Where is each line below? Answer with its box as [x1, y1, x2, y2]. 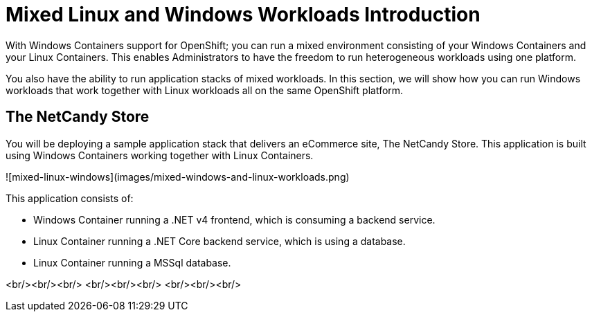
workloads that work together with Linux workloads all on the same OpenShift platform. [6, 84, 404, 96]
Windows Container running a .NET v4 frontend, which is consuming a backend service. [33, 213, 436, 226]
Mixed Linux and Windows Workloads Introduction [6, 3, 481, 26]
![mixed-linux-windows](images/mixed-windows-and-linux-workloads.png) [6, 170, 350, 183]
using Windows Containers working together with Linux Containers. [6, 149, 314, 161]
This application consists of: [6, 192, 134, 204]
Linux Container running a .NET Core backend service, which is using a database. [33, 235, 406, 247]
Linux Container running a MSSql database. [33, 256, 231, 269]
